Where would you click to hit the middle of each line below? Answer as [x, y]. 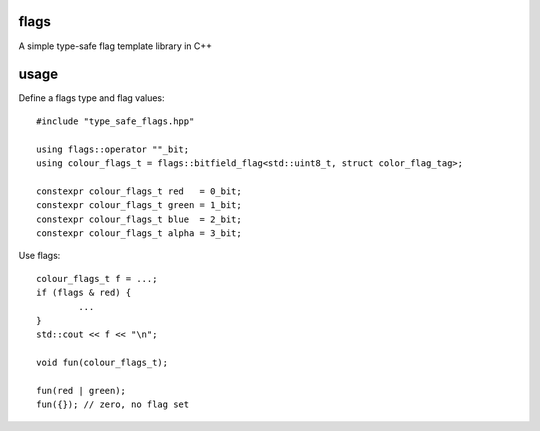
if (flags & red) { [84, 293]
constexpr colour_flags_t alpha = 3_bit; [139, 233]
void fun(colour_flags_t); [102, 363]
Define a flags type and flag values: [91, 98]
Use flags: [39, 256]
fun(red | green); [81, 390]
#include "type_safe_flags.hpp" [115, 121]
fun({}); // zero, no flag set [113, 404]
